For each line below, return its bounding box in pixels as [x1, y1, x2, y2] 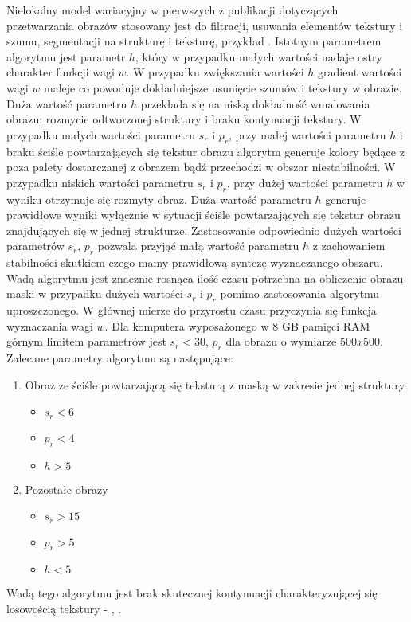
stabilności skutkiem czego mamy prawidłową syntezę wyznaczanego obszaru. [6, 254, 383, 271]
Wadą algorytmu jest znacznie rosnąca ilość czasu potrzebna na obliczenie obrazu [6, 269, 404, 286]
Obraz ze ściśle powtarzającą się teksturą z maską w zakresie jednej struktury [25, 376, 405, 393]
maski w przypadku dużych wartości [6, 285, 183, 302]
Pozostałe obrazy [25, 480, 108, 497]
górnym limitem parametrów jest [6, 333, 166, 350]
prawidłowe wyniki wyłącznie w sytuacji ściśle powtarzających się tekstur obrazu [6, 206, 401, 223]
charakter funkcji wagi [6, 64, 115, 80]
